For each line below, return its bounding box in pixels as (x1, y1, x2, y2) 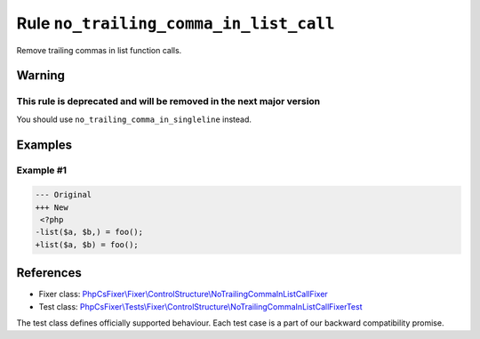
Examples (16, 137, 73, 152)
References (16, 265, 82, 280)
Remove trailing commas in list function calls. (16, 44, 182, 55)
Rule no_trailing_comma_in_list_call (16, 13, 335, 33)
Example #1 (16, 165, 67, 177)
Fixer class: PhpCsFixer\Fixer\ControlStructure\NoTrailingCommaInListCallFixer (38, 289, 328, 300)
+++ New (35, 202, 68, 213)
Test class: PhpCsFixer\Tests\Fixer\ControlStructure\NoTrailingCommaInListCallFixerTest (38, 301, 363, 311)
